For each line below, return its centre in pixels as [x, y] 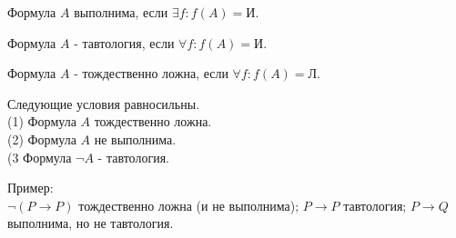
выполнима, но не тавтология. [91, 223]
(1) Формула [42, 121]
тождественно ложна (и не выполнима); [189, 205]
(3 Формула [40, 157]
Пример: [30, 188]
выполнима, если [121, 12]
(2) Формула [42, 139]
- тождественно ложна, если [151, 73]
